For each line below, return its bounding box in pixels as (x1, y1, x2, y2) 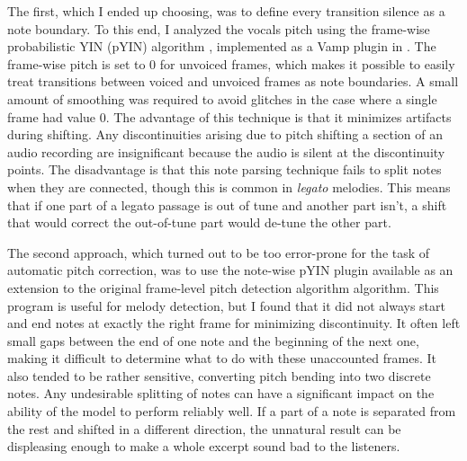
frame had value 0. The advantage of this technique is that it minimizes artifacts (7, 107, 452, 126)
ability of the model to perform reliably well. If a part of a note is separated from (7, 402, 456, 421)
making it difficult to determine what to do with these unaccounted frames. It (7, 349, 436, 368)
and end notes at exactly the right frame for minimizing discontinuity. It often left (7, 314, 461, 332)
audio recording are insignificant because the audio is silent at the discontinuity (7, 142, 445, 161)
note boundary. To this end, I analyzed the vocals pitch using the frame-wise (7, 19, 430, 38)
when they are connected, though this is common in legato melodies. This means (7, 177, 451, 196)
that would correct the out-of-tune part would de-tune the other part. (7, 213, 391, 232)
